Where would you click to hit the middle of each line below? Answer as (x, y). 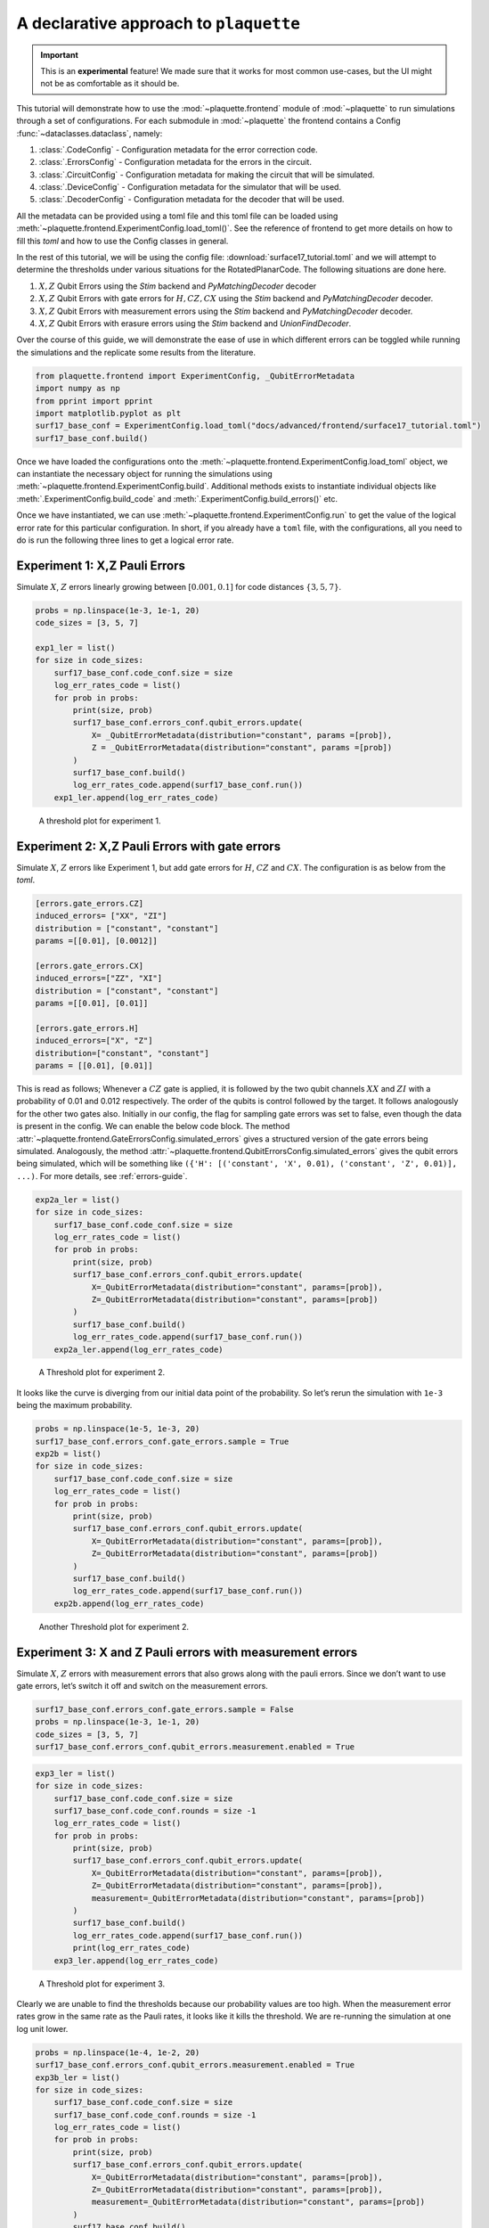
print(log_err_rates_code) (131, 1948)
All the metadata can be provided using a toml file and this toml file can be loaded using (177, 216)
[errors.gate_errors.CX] (90, 966)
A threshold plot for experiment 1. (100, 821)
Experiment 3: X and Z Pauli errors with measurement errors (187, 1652)
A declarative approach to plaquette (158, 23)
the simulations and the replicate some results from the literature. (136, 352)
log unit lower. (42, 2028)
